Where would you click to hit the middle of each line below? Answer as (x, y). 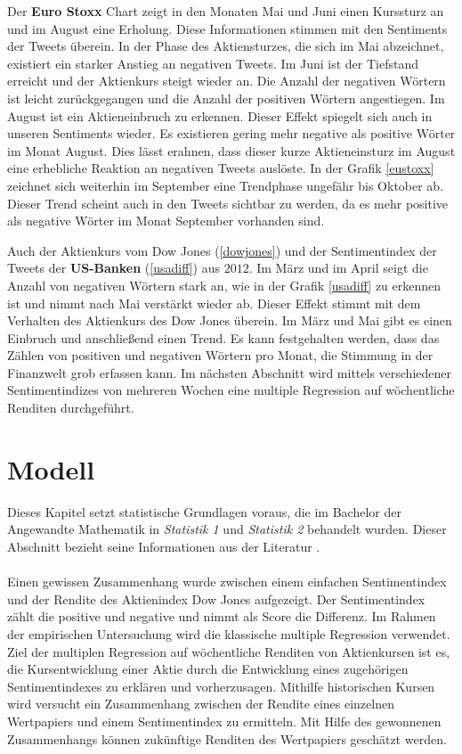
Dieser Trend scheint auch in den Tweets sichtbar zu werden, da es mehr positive (228, 203)
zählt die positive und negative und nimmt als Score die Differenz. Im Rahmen (222, 616)
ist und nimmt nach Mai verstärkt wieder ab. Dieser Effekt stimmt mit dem (214, 303)
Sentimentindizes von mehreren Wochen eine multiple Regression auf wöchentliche (231, 390)
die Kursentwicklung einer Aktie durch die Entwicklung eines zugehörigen (208, 669)
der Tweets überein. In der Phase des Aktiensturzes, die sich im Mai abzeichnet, (226, 46)
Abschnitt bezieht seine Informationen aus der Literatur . (164, 546)
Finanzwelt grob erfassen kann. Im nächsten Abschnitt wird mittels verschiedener (229, 372)
